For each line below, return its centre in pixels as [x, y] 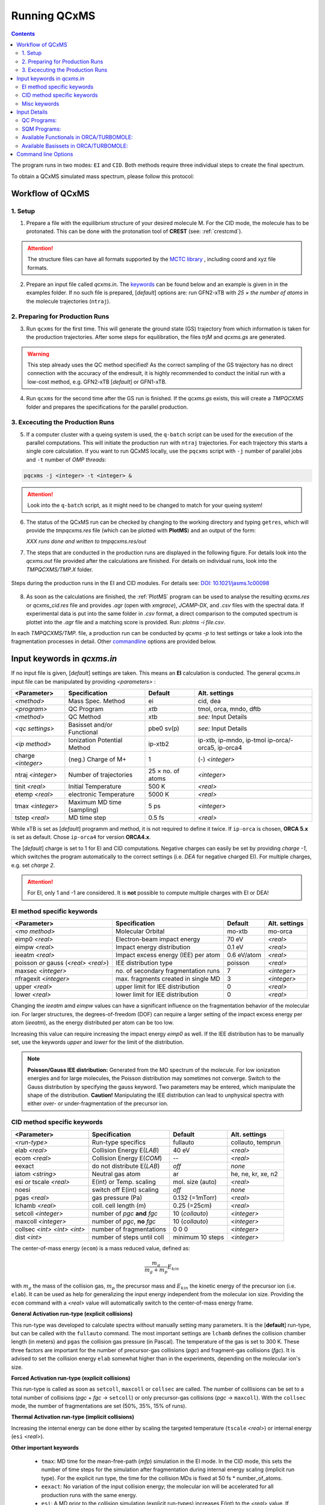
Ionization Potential [95, 740]
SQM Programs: [42, 129]
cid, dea [209, 701]
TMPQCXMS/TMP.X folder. [60, 569]
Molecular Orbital [140, 931]
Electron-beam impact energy [158, 939]
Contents [23, 34]
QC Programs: [39, 120]
